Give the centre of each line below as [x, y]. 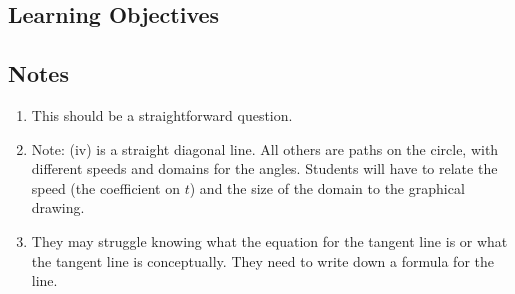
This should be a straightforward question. [162, 114]
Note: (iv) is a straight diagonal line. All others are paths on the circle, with [265, 148]
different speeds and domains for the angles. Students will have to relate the [264, 168]
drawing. [58, 207]
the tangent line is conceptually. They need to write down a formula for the [262, 260]
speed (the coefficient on [106, 187]
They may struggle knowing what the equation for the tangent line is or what [269, 240]
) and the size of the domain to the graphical [327, 187]
